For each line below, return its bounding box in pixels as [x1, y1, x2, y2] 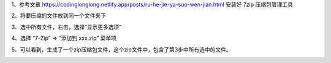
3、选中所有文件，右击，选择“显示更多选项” [11, 23, 122, 31]
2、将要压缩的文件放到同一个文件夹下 [11, 12, 107, 20]
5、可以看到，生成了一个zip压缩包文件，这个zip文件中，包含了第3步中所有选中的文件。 [11, 46, 232, 53]
